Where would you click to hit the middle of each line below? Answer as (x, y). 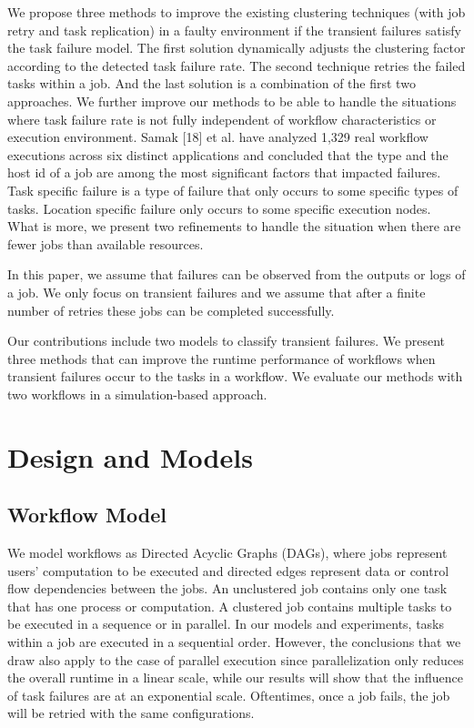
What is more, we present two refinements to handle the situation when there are (234, 226)
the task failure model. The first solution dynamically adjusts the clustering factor (237, 48)
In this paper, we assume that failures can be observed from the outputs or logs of (237, 274)
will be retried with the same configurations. (131, 713)
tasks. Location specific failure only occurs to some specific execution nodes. (219, 208)
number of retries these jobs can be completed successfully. (171, 310)
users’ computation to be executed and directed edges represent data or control (228, 570)
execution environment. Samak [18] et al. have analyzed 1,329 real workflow (218, 137)
